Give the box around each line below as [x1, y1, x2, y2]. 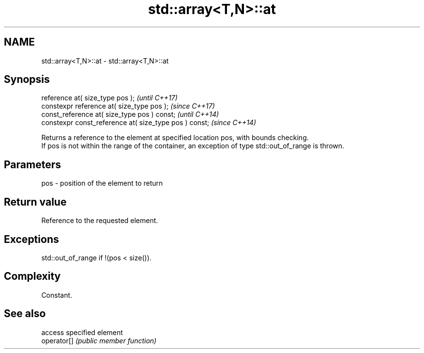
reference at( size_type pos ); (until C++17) [41, 94, 178, 102]
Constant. [41, 290, 73, 299]
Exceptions [4, 233, 59, 245]
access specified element [41, 328, 123, 337]
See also [4, 307, 46, 320]
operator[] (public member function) [41, 336, 157, 345]
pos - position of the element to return [41, 179, 163, 188]
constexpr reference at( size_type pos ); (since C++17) [41, 102, 215, 111]
